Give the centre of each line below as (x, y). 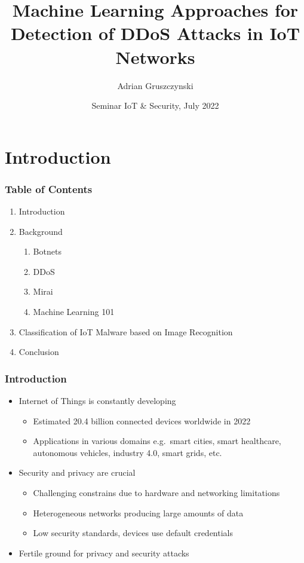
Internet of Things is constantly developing (97, 401)
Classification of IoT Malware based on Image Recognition (126, 331)
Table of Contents (49, 189)
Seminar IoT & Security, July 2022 (155, 105)
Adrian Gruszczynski (155, 85)
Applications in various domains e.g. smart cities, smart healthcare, (157, 441)
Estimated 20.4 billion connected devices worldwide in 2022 (142, 420)
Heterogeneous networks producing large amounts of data (138, 512)
